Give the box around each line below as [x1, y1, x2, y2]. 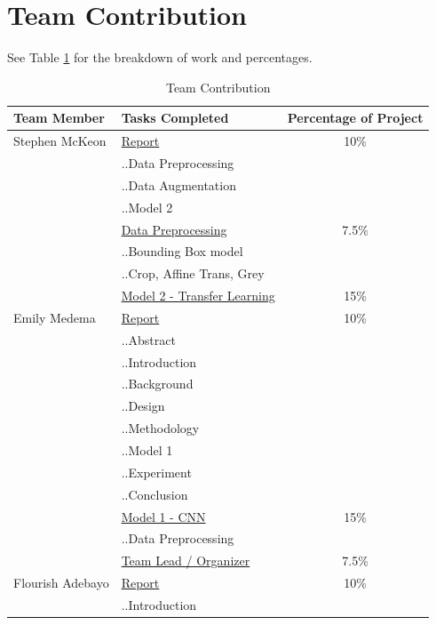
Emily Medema [13, 308, 96, 326]
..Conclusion [121, 485, 188, 503]
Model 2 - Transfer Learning [121, 286, 275, 305]
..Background [121, 374, 194, 393]
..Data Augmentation [121, 175, 236, 194]
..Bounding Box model [121, 242, 243, 260]
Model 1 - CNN [121, 507, 206, 525]
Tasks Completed [121, 108, 229, 127]
